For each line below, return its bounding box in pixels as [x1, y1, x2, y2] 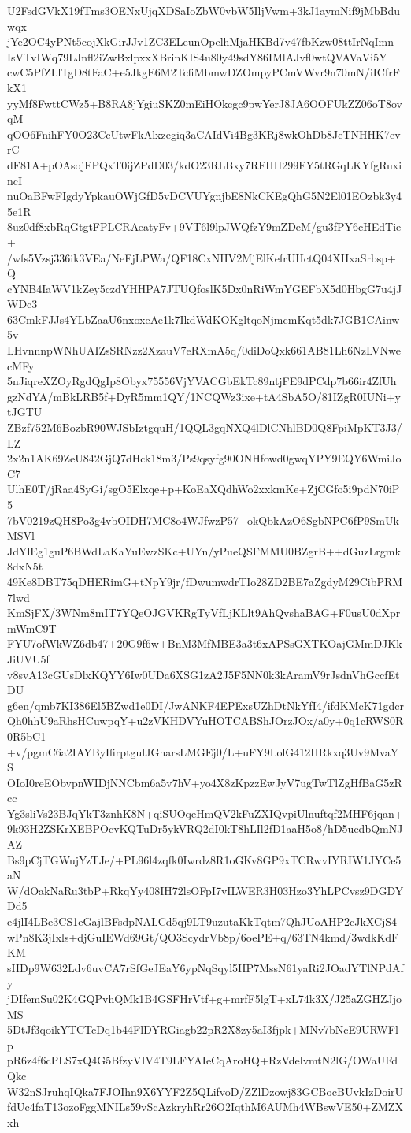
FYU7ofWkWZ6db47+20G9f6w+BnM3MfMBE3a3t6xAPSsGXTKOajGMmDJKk [7, 635, 402, 652]
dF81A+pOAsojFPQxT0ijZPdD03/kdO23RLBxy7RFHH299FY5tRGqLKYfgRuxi [7, 156, 402, 173]
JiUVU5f [7, 650, 50, 667]
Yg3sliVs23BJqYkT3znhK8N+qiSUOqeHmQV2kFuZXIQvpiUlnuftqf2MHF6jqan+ [7, 804, 403, 821]
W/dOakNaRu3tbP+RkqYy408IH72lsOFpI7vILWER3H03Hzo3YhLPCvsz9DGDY [7, 882, 404, 898]
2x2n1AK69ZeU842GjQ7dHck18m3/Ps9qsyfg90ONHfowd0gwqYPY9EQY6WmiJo [7, 450, 402, 466]
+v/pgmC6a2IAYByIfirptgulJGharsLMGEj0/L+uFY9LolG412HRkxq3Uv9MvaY [7, 743, 399, 760]
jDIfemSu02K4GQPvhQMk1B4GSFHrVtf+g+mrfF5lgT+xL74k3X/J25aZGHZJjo [7, 990, 402, 1006]
